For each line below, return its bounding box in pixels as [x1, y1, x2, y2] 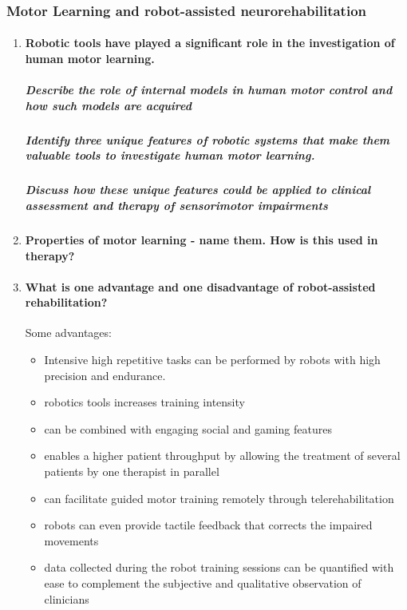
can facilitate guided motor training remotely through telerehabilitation [44, 489, 394, 506]
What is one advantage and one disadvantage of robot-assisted [25, 278, 376, 295]
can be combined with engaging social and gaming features [44, 420, 332, 437]
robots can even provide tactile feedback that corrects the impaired [44, 517, 373, 533]
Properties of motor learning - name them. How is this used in [25, 231, 378, 248]
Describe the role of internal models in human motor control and [25, 81, 393, 98]
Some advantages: [25, 324, 112, 341]
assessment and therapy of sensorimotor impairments [25, 196, 328, 213]
